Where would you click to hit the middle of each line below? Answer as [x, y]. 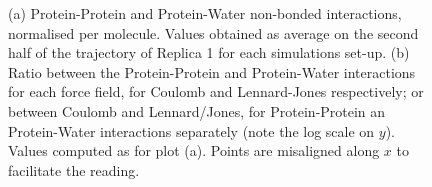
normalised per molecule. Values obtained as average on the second [213, 32]
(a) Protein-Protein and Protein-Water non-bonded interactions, [205, 13]
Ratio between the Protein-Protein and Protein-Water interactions [212, 71]
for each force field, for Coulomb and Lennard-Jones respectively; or [216, 91]
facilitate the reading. [74, 169]
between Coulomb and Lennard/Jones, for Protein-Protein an [197, 110]
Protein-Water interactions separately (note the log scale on [191, 130]
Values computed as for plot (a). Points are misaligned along [194, 150]
